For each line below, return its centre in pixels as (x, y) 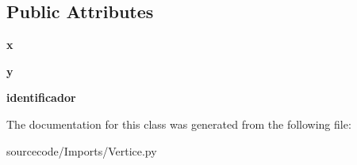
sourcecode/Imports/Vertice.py (82, 150)
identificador (41, 97)
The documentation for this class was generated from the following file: (179, 124)
